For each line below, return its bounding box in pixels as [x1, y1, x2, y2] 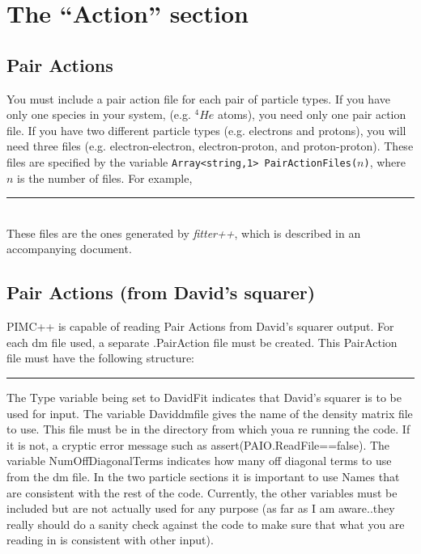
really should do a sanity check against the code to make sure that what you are [6, 515, 405, 532]
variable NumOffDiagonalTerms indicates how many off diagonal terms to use [6, 452, 392, 469]
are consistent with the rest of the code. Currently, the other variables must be [6, 484, 398, 501]
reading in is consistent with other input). [6, 531, 214, 548]
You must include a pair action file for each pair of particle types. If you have [6, 90, 390, 107]
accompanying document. [6, 240, 132, 257]
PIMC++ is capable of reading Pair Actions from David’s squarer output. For [6, 318, 394, 335]
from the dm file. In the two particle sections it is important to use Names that [6, 467, 400, 484]
